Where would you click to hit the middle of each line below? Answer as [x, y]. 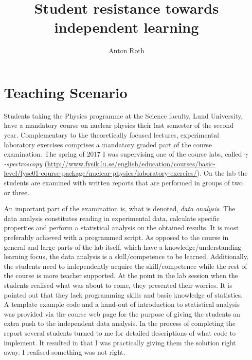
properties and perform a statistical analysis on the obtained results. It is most [121, 228]
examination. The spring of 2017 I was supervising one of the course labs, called [123, 154]
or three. [17, 192]
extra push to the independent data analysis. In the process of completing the [120, 323]
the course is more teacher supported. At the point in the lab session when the [121, 275]
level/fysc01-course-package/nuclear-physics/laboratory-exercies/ [100, 173]
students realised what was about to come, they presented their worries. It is [118, 285]
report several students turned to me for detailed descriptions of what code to [120, 332]
